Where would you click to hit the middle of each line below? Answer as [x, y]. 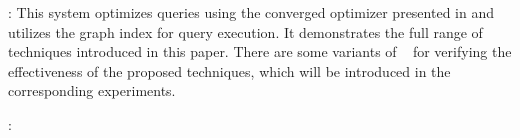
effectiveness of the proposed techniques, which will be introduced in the [229, 70]
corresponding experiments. [92, 90]
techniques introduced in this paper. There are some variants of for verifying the [260, 51]
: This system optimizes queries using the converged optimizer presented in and [251, 12]
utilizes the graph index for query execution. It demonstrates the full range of [245, 31]
